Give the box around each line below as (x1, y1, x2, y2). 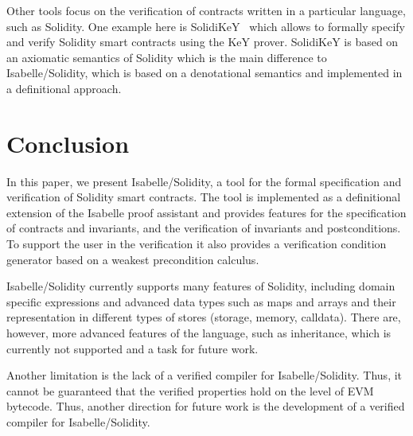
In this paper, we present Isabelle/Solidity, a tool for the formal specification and (6, 173, 402, 189)
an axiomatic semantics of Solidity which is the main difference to (6, 49, 327, 65)
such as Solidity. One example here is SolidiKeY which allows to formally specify (6, 18, 405, 34)
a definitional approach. (6, 80, 122, 96)
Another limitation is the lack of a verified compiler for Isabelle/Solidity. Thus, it (6, 367, 403, 383)
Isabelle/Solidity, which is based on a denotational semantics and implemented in (6, 64, 403, 81)
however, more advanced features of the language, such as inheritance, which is (6, 325, 392, 341)
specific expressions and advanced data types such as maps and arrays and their (6, 293, 396, 309)
